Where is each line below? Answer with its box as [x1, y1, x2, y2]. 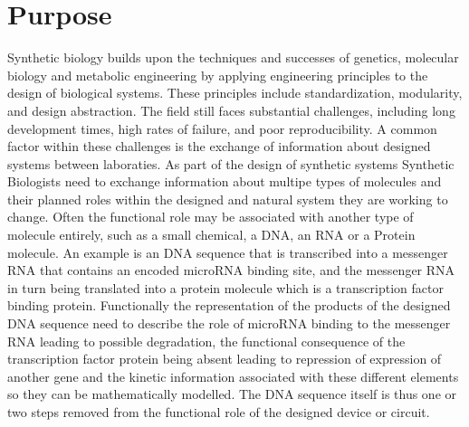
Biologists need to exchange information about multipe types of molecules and [7, 172, 442, 191]
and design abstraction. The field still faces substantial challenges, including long [7, 100, 455, 119]
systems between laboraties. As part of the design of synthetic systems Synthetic [7, 154, 455, 173]
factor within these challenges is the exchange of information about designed [7, 137, 431, 156]
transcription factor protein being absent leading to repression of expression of [7, 349, 442, 368]
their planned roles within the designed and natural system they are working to [7, 189, 448, 208]
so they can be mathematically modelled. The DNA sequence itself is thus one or [7, 384, 457, 403]
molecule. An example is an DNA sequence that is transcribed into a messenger [7, 242, 448, 261]
